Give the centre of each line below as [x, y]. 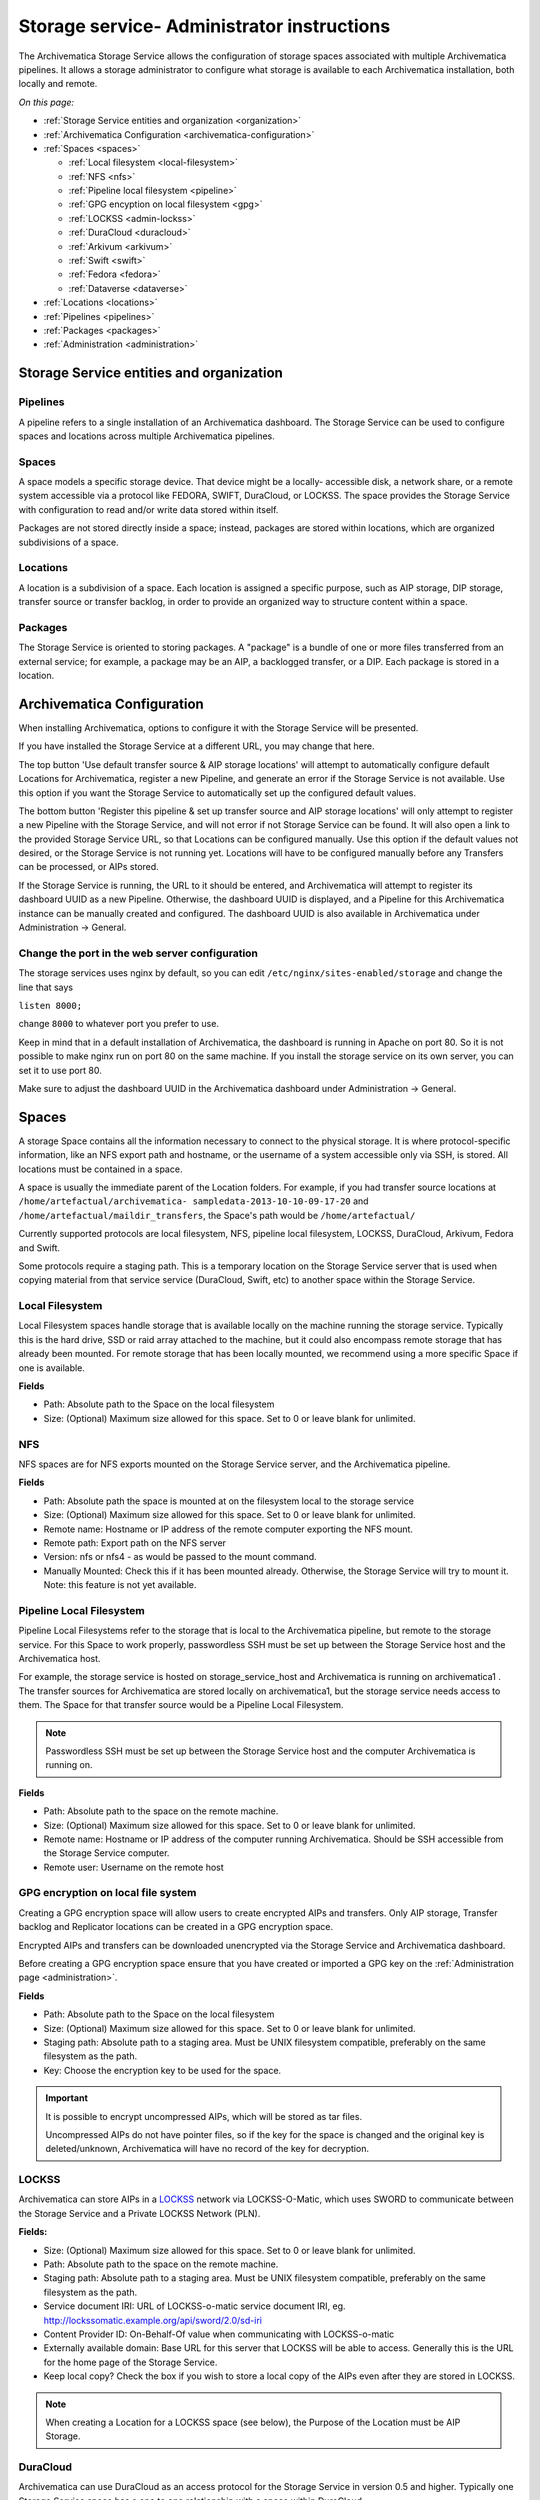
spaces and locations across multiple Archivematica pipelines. [146, 436]
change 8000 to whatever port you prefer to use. [119, 1024]
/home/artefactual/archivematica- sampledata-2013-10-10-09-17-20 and [193, 1201]
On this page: [46, 102]
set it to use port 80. [60, 1070]
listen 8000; [50, 1005]
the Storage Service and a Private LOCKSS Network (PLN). [139, 2213]
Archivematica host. [59, 1659]
